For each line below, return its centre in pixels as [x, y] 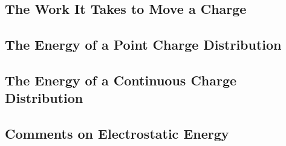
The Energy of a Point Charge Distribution [143, 45]
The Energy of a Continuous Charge [121, 80]
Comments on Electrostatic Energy [117, 134]
